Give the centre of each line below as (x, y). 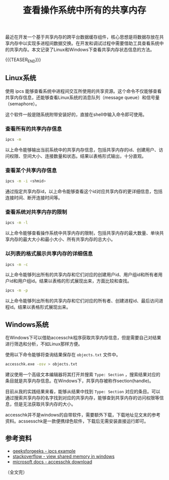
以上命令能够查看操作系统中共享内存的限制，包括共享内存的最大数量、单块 (82, 233)
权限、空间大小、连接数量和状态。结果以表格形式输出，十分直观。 (78, 156)
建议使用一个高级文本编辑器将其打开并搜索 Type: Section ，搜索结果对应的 (83, 375)
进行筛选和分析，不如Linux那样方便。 (44, 344)
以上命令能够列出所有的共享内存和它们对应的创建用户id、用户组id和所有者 (82, 275)
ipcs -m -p (17, 290)
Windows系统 (27, 324)
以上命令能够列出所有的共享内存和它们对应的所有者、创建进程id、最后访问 (82, 301)
